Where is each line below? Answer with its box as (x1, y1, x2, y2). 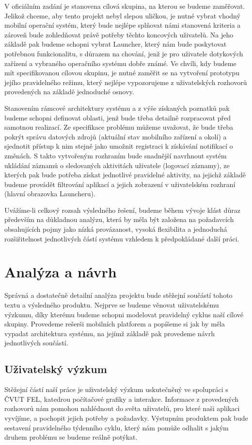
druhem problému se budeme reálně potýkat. (4, 432, 138, 442)
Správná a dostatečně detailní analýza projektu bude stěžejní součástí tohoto (4, 290, 233, 300)
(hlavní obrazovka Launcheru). (4, 188, 95, 199)
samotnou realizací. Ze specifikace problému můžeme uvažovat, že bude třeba (4, 122, 233, 132)
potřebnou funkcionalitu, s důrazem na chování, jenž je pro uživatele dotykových (4, 48, 243, 58)
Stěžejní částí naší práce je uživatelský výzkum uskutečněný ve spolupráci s (4, 384, 228, 394)
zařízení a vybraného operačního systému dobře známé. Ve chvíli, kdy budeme (4, 58, 236, 68)
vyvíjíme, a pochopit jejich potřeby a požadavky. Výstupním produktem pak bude (4, 412, 248, 423)
